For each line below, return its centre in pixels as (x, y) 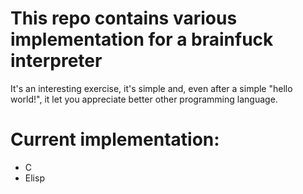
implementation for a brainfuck (142, 39)
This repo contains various (124, 18)
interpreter (56, 61)
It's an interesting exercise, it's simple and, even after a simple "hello (151, 88)
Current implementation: (115, 139)
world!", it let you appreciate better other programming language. (144, 99)
